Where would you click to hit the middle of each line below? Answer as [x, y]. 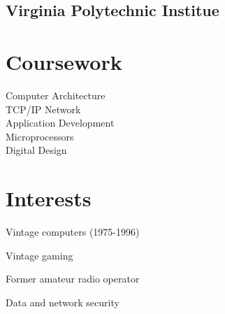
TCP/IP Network [43, 109]
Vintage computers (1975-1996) [73, 231]
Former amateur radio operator [73, 279]
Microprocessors [40, 136]
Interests [49, 198]
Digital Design [36, 150]
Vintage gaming [39, 255]
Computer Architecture [56, 95]
